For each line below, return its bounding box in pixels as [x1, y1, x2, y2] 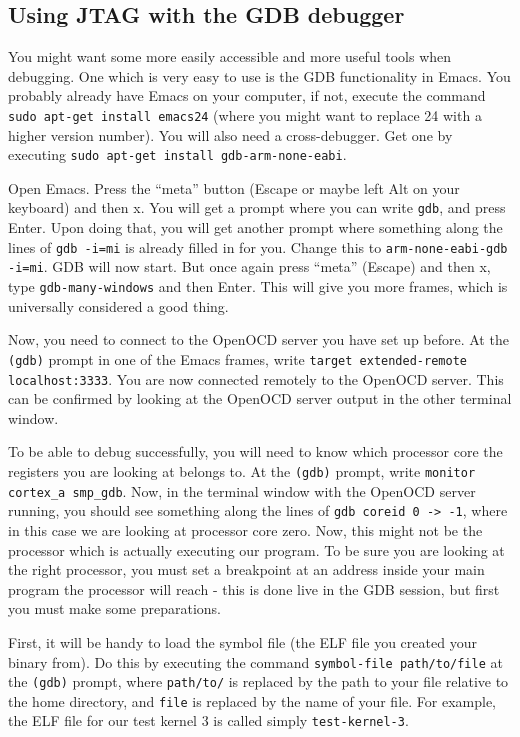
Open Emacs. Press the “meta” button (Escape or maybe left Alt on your [8, 177, 460, 198]
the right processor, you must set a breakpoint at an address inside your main [8, 559, 485, 580]
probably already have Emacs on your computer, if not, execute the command [8, 85, 486, 106]
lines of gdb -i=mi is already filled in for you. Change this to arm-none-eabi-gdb [8, 236, 508, 257]
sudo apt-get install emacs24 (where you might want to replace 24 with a [8, 104, 482, 125]
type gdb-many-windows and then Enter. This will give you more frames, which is [8, 276, 508, 297]
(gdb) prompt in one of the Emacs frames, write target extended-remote [8, 348, 467, 369]
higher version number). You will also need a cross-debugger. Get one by [8, 124, 453, 145]
